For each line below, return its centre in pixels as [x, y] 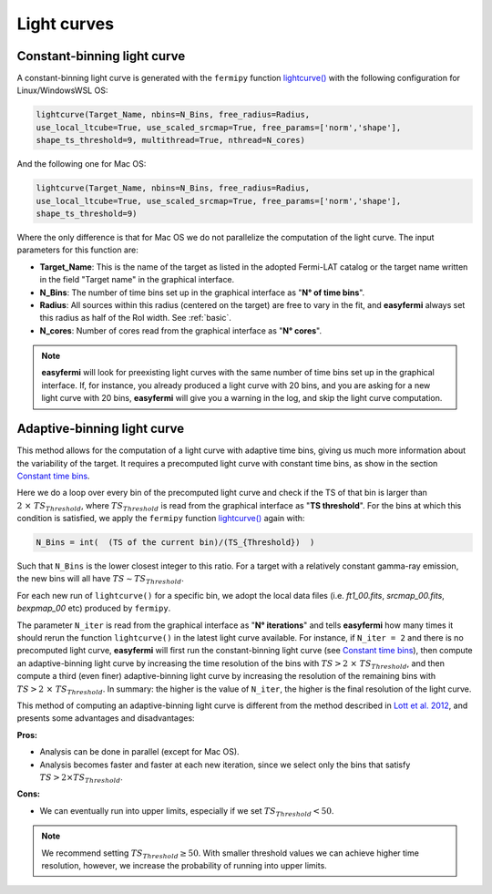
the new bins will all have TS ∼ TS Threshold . [100, 580]
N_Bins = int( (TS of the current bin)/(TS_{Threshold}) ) [175, 543]
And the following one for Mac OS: [82, 164]
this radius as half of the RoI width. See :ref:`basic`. [136, 318]
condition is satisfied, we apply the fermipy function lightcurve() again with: [161, 519]
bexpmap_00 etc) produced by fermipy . [94, 608]
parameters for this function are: [77, 250]
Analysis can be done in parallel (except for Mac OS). [140, 752]
